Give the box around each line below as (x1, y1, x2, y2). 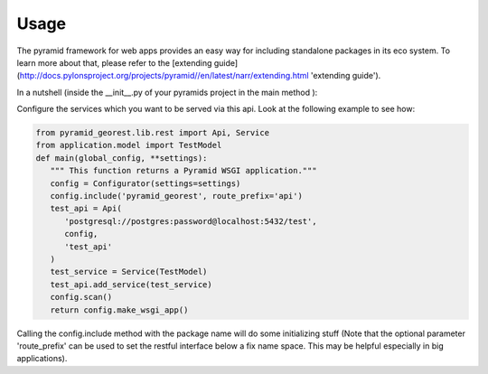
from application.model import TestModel (35, 140, 222, 151)
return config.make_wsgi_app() (50, 304, 189, 315)
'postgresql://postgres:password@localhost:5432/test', (64, 216, 317, 226)
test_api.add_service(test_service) (50, 279, 212, 289)
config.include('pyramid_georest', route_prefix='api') (50, 191, 303, 201)
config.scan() (50, 292, 113, 303)
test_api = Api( (50, 203, 122, 214)
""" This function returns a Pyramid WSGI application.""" (50, 165, 317, 176)
